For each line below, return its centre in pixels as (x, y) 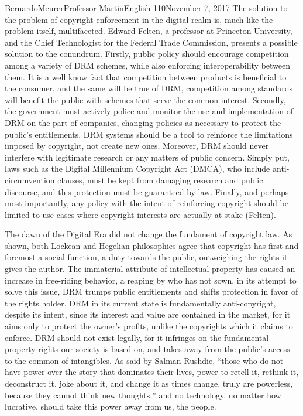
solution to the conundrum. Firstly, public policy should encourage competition (147, 54)
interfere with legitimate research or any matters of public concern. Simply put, (147, 157)
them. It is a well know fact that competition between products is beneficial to (146, 76)
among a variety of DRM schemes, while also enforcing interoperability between (148, 65)
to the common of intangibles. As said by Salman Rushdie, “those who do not (144, 360)
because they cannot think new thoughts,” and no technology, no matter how (143, 395)
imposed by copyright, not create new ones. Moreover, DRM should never (137, 146)
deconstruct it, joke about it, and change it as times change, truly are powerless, (149, 383)
